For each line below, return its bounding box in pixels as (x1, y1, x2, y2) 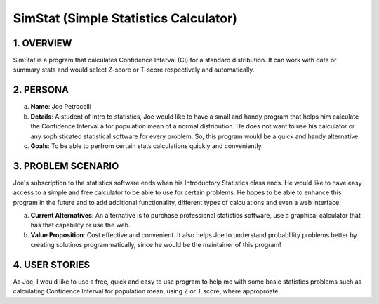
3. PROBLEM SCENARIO (13, 160, 119, 172)
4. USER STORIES (13, 258, 91, 270)
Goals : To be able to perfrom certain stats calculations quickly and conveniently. (30, 141, 263, 150)
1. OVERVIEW (13, 37, 72, 49)
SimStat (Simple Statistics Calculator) (13, 11, 238, 26)
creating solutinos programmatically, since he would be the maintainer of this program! (30, 241, 281, 249)
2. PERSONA (13, 84, 69, 96)
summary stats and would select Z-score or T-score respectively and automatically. (13, 65, 255, 74)
